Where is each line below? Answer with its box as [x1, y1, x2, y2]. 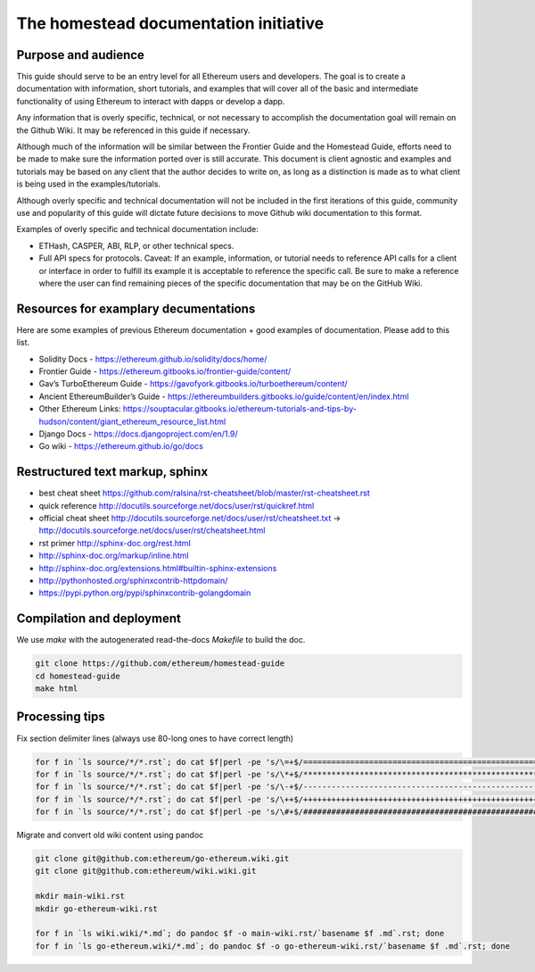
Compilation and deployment [16, 611, 182, 627]
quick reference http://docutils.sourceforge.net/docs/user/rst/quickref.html [38, 500, 315, 511]
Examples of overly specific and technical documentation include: [16, 224, 259, 235]
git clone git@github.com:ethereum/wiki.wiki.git [35, 866, 257, 876]
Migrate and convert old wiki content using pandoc [16, 830, 204, 841]
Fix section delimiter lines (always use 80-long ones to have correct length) [16, 733, 294, 744]
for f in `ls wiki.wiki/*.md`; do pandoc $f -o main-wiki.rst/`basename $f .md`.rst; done [35, 928, 445, 939]
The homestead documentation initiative [16, 13, 325, 33]
